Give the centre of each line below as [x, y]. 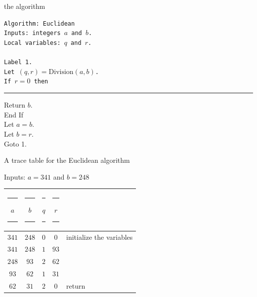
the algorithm [25, 6]
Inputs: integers [32, 33]
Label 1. [18, 62]
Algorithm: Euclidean [40, 23]
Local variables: [32, 43]
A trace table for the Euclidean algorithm [67, 160]
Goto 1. [15, 143]
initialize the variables [100, 237]
